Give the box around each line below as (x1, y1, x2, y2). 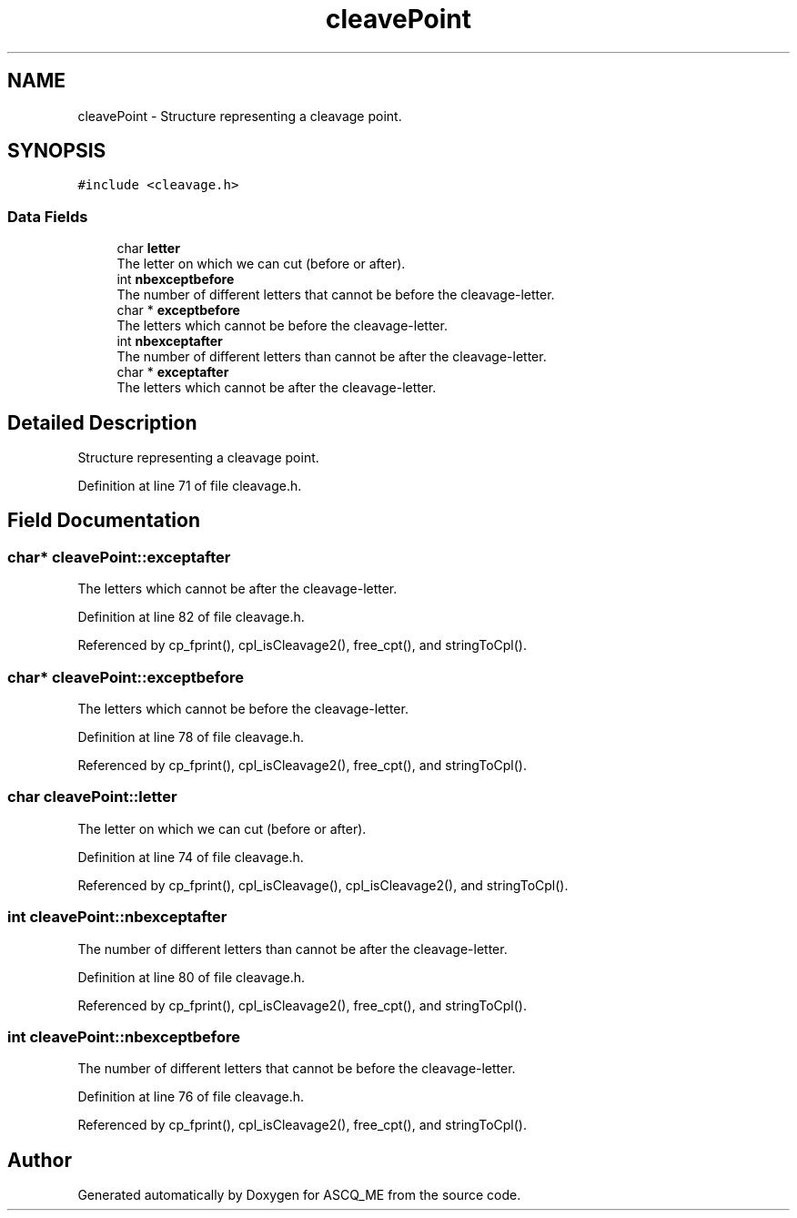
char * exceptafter (116, 364, 229, 381)
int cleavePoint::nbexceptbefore (7, 1027, 241, 1046)
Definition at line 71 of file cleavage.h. (77, 478, 302, 494)
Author (7, 1148, 72, 1172)
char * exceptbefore (116, 302, 240, 319)
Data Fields (7, 207, 88, 226)
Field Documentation (7, 509, 200, 533)
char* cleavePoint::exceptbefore (7, 667, 245, 686)
